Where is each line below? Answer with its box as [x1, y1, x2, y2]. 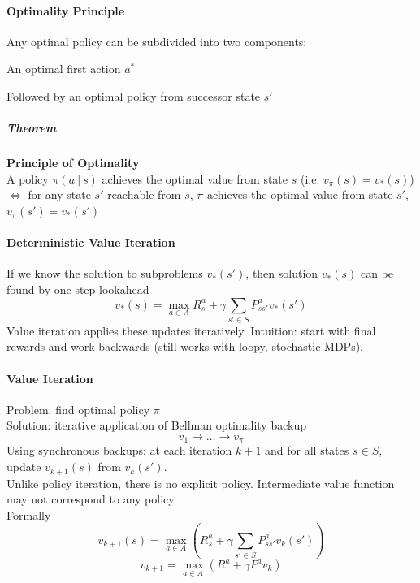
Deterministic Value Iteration [6, 234, 175, 251]
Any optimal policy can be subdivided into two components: [6, 32, 307, 50]
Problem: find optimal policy [6, 400, 150, 417]
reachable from [107, 186, 181, 203]
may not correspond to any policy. [6, 490, 177, 507]
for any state [28, 186, 91, 203]
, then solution [245, 265, 318, 282]
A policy [6, 170, 49, 187]
